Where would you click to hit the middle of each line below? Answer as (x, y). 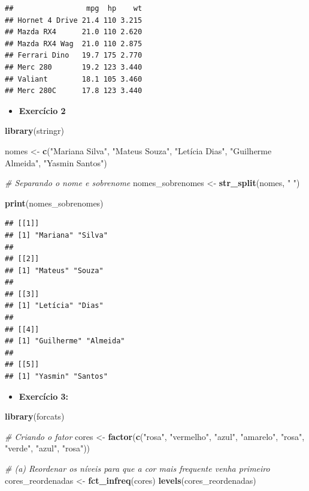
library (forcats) (35, 416)
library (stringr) (34, 131)
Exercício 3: (44, 396)
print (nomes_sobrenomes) (54, 203)
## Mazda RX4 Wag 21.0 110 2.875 (74, 44)
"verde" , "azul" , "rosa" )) (48, 448)
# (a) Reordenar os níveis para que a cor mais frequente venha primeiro (137, 468)
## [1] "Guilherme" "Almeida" (65, 341)
